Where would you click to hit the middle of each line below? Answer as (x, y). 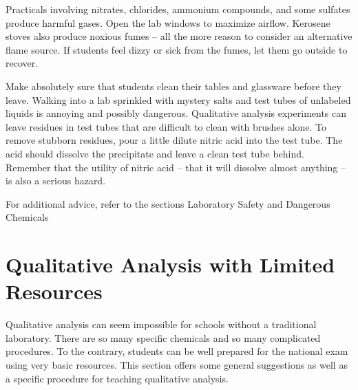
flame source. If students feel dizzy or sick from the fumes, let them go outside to (177, 49)
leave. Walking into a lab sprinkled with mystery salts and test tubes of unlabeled (178, 99)
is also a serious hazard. (56, 181)
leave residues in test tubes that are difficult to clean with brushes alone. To (166, 126)
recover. (22, 63)
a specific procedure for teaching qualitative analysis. (117, 378)
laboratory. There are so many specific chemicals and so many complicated (163, 337)
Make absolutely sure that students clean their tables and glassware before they (173, 86)
